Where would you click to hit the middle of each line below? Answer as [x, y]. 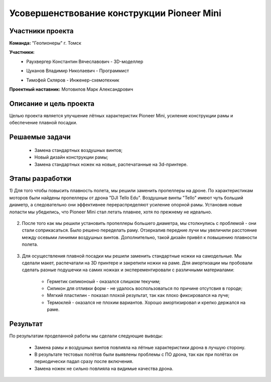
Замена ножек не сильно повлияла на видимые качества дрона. [104, 368]
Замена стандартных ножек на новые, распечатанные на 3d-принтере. [111, 164]
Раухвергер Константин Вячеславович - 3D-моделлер [85, 61]
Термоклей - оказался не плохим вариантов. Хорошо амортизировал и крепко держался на [146, 302]
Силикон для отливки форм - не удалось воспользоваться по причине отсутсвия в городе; [145, 288]
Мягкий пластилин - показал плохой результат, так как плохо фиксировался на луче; [138, 295]
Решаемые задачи [40, 137]
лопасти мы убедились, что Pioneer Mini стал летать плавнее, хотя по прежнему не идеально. [111, 212]
